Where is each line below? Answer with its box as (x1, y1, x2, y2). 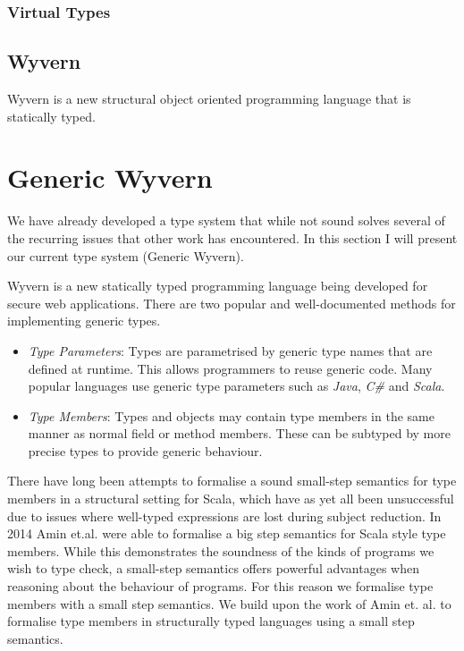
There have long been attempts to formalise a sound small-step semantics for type (7, 471, 457, 490)
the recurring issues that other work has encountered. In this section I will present (7, 228, 458, 247)
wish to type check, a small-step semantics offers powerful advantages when (7, 559, 419, 578)
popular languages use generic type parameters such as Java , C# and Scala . (28, 376, 445, 395)
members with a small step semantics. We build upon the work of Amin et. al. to (7, 594, 451, 613)
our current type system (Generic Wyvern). (7, 246, 244, 265)
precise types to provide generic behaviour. (28, 441, 263, 460)
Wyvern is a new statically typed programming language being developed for (7, 276, 428, 295)
